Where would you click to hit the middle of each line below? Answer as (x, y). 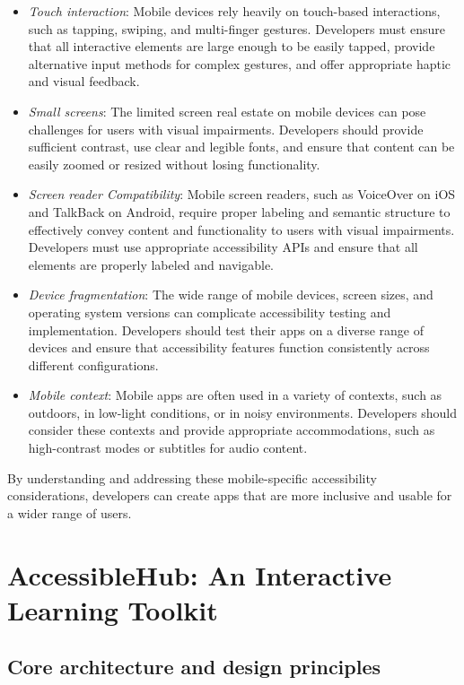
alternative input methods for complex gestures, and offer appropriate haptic (240, 63)
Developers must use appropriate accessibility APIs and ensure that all (223, 247)
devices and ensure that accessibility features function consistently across (229, 347)
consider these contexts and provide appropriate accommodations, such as (232, 430)
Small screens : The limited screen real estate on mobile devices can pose (227, 111)
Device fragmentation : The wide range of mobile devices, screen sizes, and (231, 295)
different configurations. (93, 364)
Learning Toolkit (113, 609)
